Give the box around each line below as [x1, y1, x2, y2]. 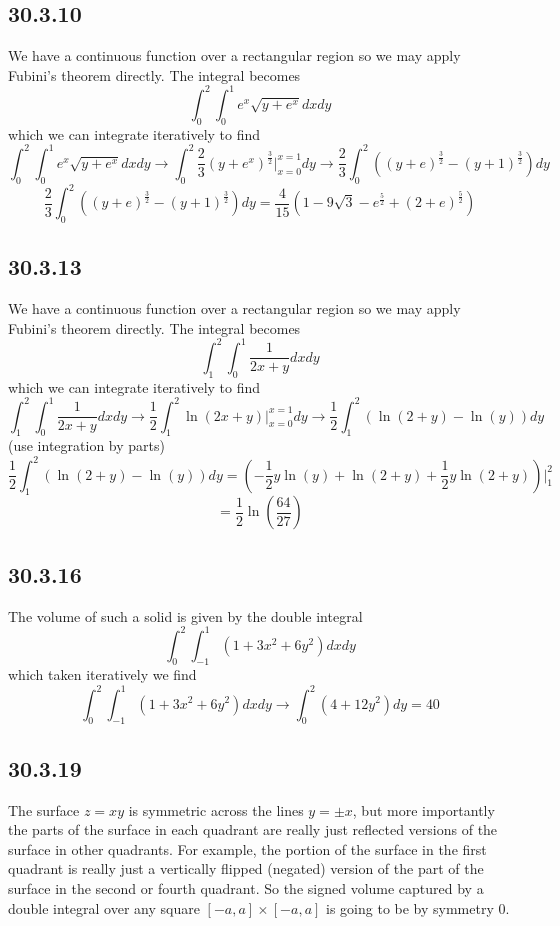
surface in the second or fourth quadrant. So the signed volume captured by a [8, 877, 484, 898]
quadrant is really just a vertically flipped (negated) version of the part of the [8, 858, 484, 879]
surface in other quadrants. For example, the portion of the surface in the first [8, 838, 487, 859]
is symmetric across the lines [128, 799, 304, 820]
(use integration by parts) [8, 435, 165, 456]
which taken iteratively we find [8, 664, 197, 685]
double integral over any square [8, 897, 200, 918]
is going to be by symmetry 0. [326, 897, 510, 918]
